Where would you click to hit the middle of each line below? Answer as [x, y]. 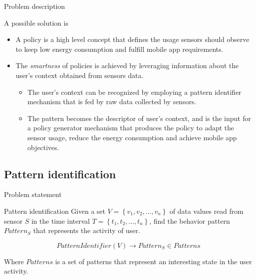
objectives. [43, 147]
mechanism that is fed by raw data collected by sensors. [112, 101]
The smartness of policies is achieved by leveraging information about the [127, 65]
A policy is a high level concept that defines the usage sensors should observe [132, 39]
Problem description [35, 6]
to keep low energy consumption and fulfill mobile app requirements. [119, 49]
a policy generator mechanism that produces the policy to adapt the [131, 128]
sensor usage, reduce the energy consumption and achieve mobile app [132, 137]
